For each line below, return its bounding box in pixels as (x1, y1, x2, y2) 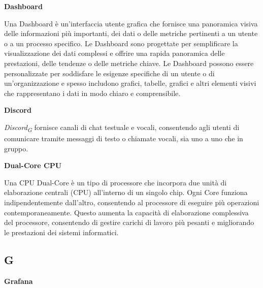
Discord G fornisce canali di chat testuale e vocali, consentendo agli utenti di (4, 121, 240, 134)
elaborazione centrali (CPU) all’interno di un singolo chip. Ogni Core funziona (4, 187, 248, 198)
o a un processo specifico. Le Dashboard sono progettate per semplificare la (4, 38, 238, 48)
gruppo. (4, 143, 28, 153)
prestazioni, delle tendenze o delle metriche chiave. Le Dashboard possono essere (4, 57, 254, 68)
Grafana (4, 275, 33, 286)
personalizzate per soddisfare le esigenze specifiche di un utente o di (4, 68, 215, 78)
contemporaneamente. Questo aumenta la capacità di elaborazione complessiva (4, 207, 249, 217)
